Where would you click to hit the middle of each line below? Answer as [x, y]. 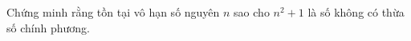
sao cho [252, 12]
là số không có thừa [356, 12]
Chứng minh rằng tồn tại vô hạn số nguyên [113, 12]
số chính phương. [48, 27]
